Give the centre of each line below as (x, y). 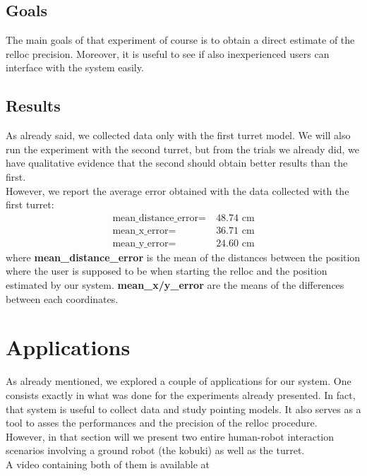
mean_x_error (140, 231)
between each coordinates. (62, 298)
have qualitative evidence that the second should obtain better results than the (177, 163)
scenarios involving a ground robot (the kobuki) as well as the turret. (155, 450)
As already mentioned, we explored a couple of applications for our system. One (179, 381)
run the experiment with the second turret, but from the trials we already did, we (182, 149)
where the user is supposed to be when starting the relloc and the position (167, 271)
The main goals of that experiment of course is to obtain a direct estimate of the (180, 40)
